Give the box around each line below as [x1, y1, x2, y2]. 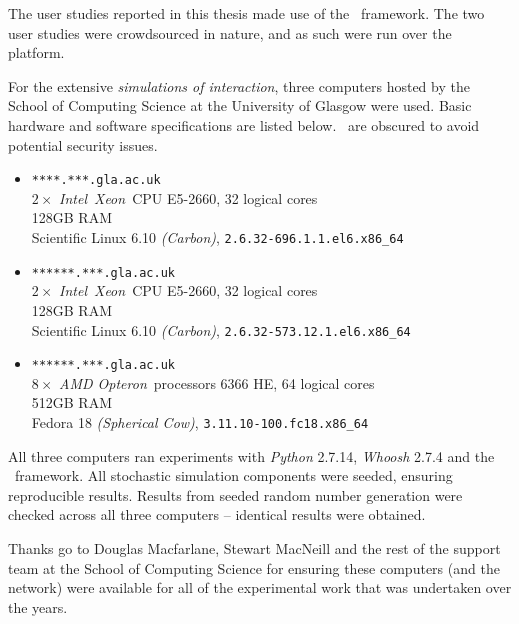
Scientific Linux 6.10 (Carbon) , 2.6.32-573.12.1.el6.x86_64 [31, 319, 411, 340]
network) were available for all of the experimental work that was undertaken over [8, 577, 512, 598]
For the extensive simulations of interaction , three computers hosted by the [8, 75, 470, 96]
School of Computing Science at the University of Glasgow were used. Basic [8, 95, 472, 116]
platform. [8, 42, 65, 63]
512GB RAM [31, 392, 113, 413]
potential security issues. [8, 134, 158, 155]
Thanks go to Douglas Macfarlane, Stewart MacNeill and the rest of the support [8, 538, 501, 559]
